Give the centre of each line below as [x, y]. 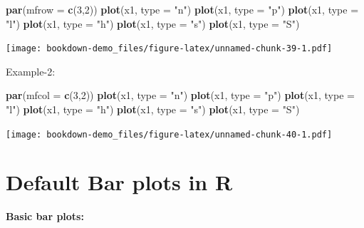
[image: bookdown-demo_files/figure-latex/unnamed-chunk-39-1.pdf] [169, 49]
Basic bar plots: [45, 216]
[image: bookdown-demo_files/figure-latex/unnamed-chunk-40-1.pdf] [169, 134]
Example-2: [31, 71]
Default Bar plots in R [119, 182]
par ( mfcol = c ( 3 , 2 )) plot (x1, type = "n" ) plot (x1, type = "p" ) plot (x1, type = [180, 95]
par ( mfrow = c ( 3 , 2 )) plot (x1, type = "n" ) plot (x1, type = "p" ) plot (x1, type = [182, 9]
